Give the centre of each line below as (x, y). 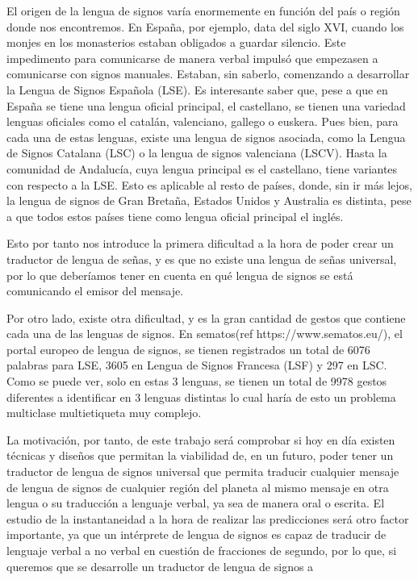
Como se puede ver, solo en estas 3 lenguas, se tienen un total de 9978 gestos (197, 381)
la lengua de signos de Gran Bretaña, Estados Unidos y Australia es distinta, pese (209, 200)
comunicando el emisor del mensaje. (95, 291)
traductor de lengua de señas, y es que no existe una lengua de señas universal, (202, 259)
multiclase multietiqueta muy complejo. (104, 413)
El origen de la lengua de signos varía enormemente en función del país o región (203, 10)
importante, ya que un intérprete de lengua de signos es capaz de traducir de (196, 534)
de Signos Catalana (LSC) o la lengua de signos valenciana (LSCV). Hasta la (197, 153)
